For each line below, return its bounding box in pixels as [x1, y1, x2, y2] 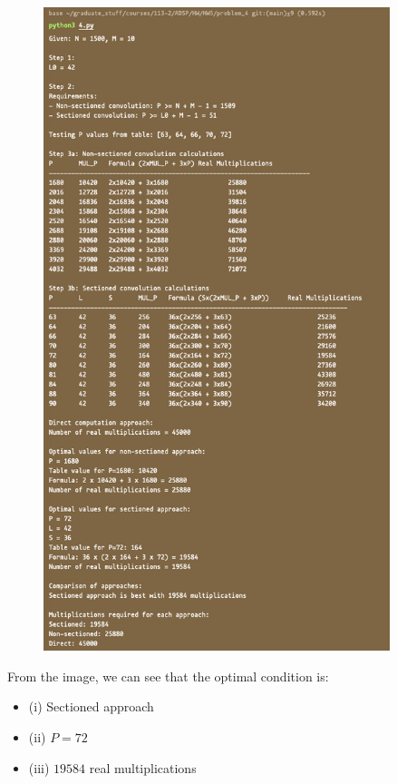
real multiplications [89, 758, 197, 777]
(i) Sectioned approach [28, 697, 154, 716]
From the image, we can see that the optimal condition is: [7, 666, 329, 685]
